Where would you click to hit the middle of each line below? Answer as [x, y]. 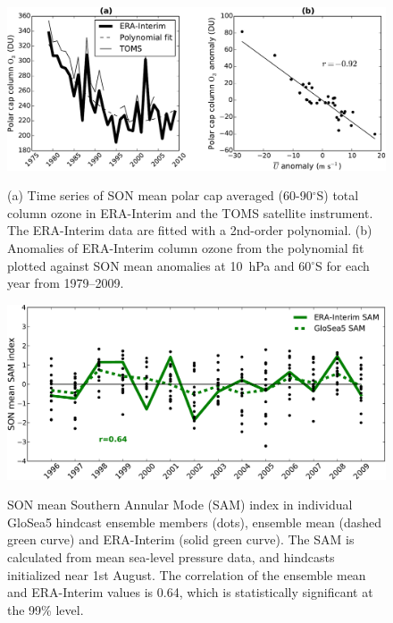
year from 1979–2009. [66, 283]
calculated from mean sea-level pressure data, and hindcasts [171, 556]
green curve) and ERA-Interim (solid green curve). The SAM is [181, 539]
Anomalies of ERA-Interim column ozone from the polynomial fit [186, 247]
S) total [338, 195]
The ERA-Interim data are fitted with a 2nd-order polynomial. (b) [190, 230]
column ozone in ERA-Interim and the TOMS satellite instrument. [190, 212]
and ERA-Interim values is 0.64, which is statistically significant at [190, 592]
